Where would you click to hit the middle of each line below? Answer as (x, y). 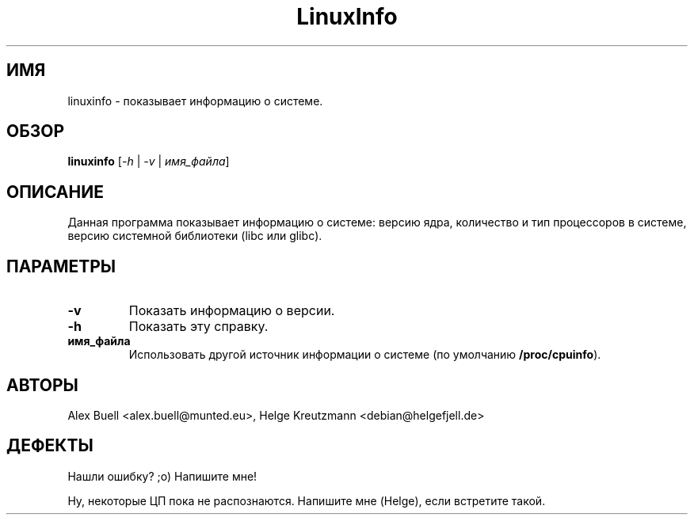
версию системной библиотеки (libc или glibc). (195, 236)
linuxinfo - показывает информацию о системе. (195, 101)
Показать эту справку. (198, 327)
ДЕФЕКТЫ (50, 446)
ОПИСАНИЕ (55, 192)
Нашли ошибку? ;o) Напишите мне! (162, 476)
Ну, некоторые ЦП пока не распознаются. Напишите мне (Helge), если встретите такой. (307, 500)
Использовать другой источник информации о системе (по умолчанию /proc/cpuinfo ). (365, 355)
